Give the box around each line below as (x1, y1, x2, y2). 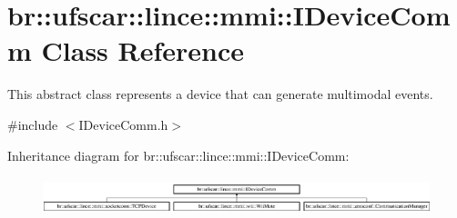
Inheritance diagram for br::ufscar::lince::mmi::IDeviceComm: (7, 145, 350, 164)
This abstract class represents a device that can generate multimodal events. (7, 84, 433, 104)
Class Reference (41, 32, 245, 69)
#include (7, 114, 58, 134)
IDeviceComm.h (78, 114, 168, 134)
